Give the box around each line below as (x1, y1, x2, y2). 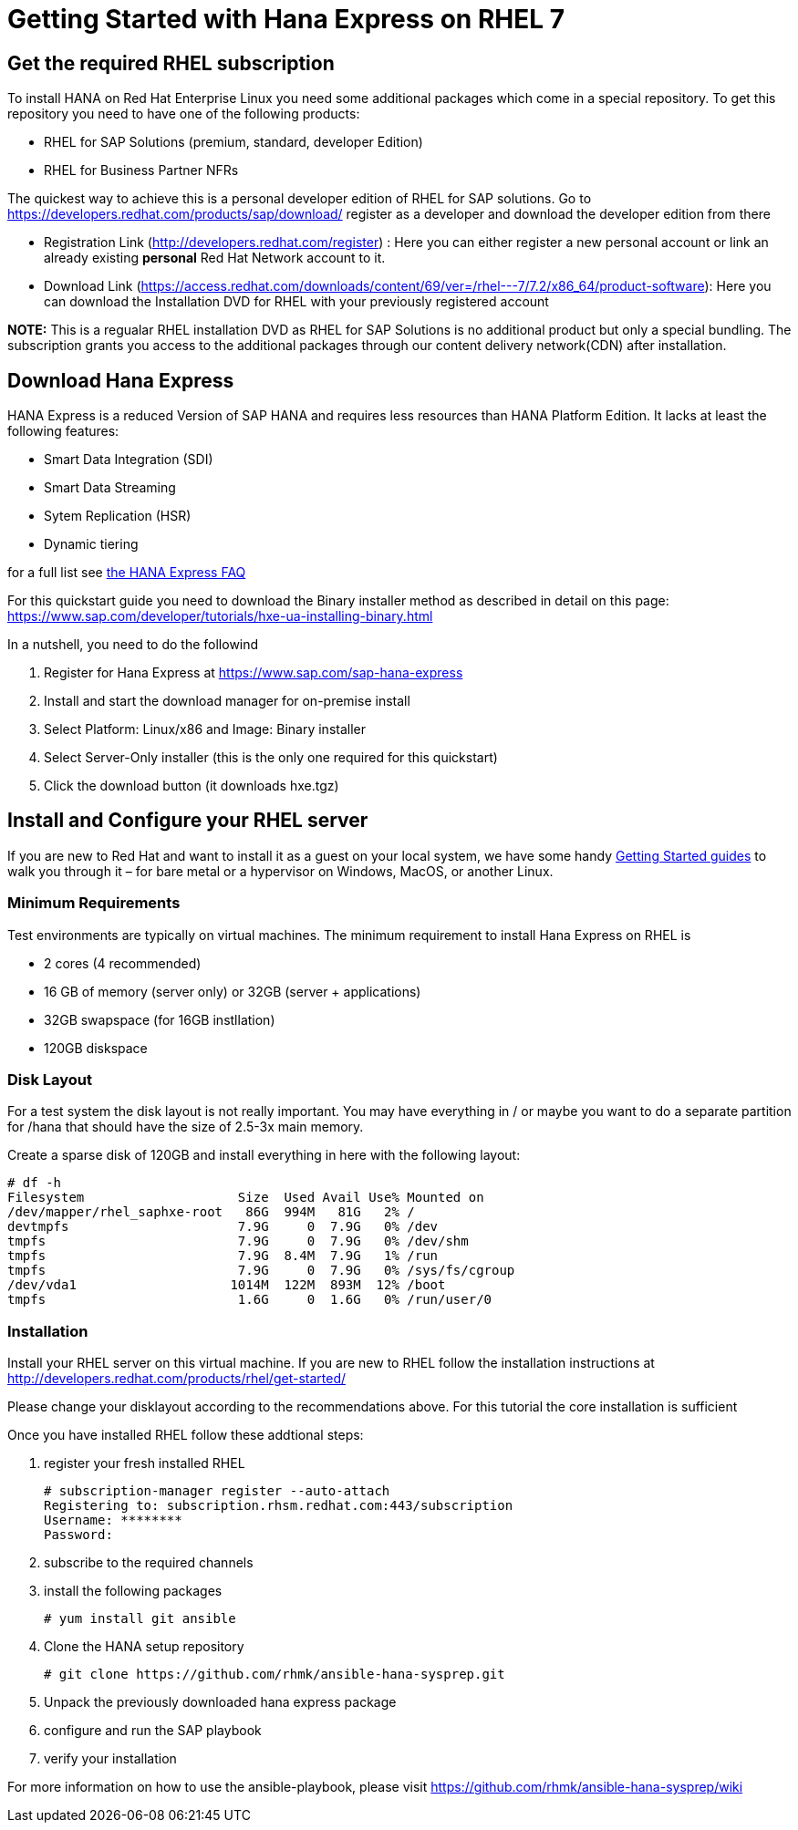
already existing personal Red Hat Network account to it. (44, 250, 386, 266)
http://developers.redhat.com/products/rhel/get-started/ (7, 1370, 346, 1387)
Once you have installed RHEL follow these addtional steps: (7, 1427, 364, 1443)
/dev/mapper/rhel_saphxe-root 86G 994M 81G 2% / (7, 1204, 415, 1220)
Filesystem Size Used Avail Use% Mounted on (7, 1190, 484, 1205)
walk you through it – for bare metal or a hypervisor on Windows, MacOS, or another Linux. (7, 863, 554, 879)
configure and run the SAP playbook (44, 1722, 262, 1739)
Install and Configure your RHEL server (7, 809, 368, 832)
